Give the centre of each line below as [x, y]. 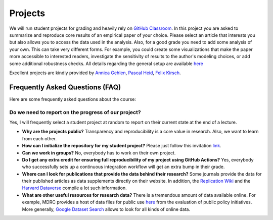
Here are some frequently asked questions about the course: [73, 99]
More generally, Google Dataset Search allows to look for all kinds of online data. [106, 209]
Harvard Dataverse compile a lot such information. [74, 188]
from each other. [39, 138]
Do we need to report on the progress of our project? [75, 112]
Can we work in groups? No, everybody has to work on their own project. [99, 153]
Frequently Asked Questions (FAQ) [65, 87]
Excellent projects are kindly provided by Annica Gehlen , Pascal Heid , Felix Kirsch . [95, 73]
